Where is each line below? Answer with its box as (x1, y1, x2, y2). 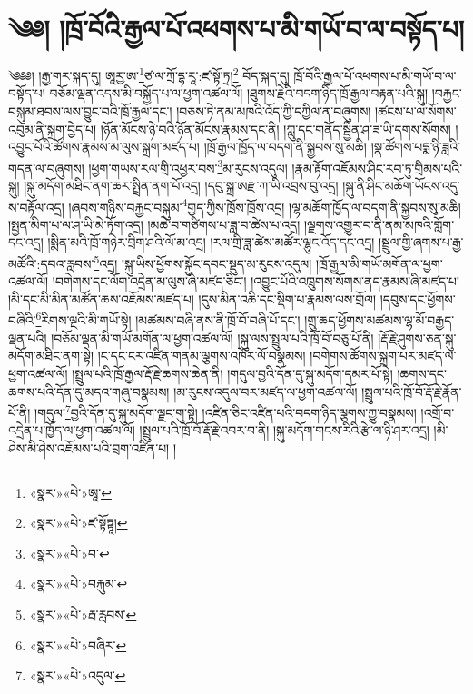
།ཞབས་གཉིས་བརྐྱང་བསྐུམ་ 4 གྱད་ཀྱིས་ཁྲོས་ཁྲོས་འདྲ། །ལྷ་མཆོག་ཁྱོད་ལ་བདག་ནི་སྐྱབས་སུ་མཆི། (68, 194, 461, 216)
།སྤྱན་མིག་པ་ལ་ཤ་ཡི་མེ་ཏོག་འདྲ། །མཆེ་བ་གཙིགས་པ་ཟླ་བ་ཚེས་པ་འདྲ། (8, 214, 301, 233)
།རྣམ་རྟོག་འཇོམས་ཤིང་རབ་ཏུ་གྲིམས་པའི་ (291, 158, 463, 177)
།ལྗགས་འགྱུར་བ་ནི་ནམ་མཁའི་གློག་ (303, 214, 455, 233)
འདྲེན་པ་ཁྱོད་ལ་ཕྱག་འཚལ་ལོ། (8, 421, 135, 440)
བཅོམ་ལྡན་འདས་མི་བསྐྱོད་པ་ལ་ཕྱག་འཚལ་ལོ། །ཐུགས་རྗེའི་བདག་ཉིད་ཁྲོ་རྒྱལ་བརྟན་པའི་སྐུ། (49, 84, 429, 103)
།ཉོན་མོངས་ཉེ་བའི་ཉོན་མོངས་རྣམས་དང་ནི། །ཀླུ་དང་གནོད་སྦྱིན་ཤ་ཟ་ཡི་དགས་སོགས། (100, 119, 451, 138)
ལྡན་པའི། (8, 328, 47, 347)
